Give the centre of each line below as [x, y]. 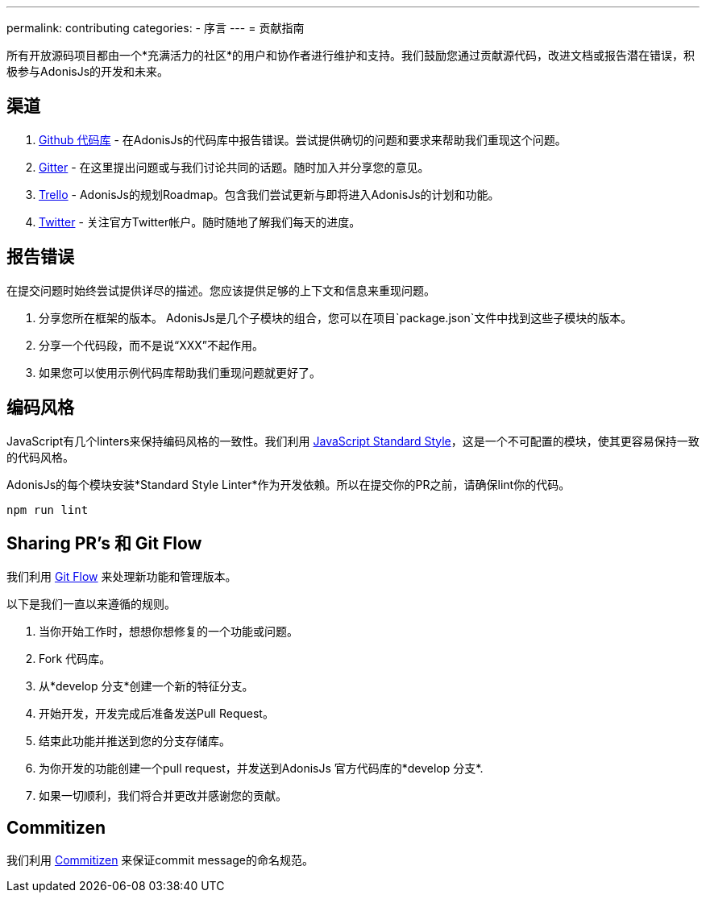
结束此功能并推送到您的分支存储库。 [135, 741]
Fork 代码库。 [75, 659]
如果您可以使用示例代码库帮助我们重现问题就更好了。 [180, 372]
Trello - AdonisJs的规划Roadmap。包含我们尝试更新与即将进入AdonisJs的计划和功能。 [269, 194]
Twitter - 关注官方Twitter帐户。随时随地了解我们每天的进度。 [200, 222]
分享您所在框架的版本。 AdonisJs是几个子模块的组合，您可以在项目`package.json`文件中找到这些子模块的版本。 [336, 317]
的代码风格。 [40, 457]
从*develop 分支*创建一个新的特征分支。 [146, 686]
